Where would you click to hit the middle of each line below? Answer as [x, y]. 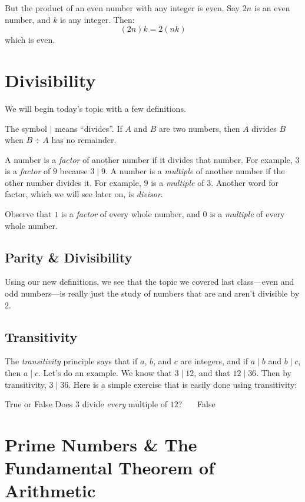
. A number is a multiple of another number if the [195, 171]
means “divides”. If [89, 128]
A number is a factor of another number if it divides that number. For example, [149, 159]
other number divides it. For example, [73, 182]
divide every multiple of [125, 404]
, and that [212, 373]
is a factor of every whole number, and [130, 214]
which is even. [30, 40]
